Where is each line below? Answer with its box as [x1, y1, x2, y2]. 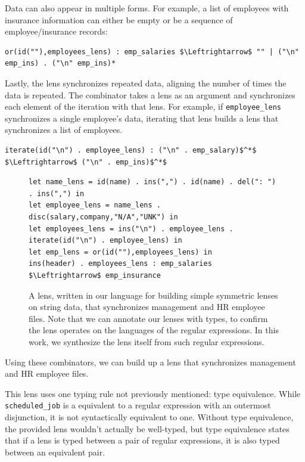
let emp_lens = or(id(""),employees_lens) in [29, 247, 212, 256]
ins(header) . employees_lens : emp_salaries [29, 259, 212, 268]
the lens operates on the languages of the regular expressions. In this [29, 324, 279, 336]
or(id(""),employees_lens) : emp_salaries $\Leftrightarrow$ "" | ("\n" [5, 47, 299, 56]
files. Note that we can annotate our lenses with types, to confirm [29, 312, 268, 324]
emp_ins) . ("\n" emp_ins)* [5, 59, 116, 68]
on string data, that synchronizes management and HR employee [29, 300, 265, 313]
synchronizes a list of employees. [5, 123, 123, 136]
